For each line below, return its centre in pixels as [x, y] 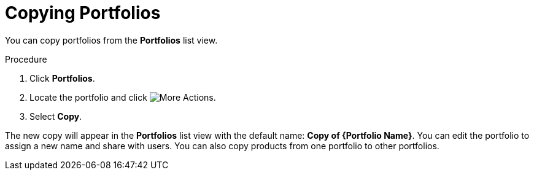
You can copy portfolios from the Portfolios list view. [111, 40]
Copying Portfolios [83, 13]
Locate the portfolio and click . [123, 97]
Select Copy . [56, 116]
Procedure [26, 59]
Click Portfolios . [62, 78]
